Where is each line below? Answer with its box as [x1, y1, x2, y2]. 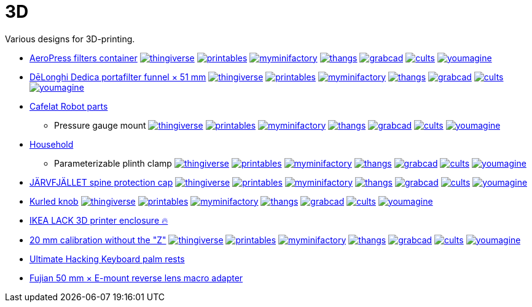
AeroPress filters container [29, 52, 138, 63]
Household [29, 138, 74, 150]
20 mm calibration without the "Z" [29, 234, 166, 245]
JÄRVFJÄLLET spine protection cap [29, 176, 173, 188]
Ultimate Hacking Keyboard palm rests [29, 253, 185, 264]
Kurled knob [29, 195, 79, 207]
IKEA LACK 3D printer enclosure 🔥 [29, 214, 168, 226]
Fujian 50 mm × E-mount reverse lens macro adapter [29, 272, 243, 283]
